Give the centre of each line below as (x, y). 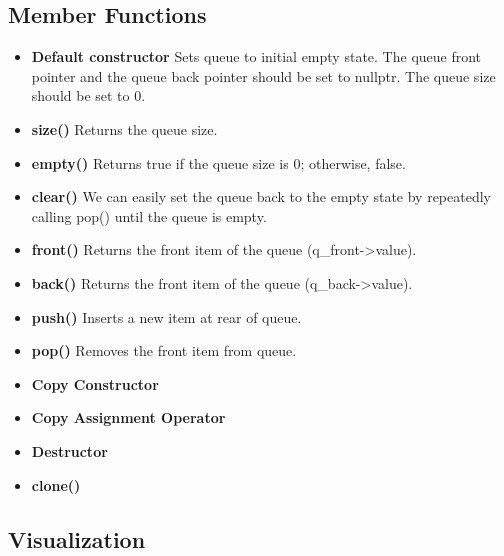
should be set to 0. (88, 95)
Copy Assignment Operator (128, 417)
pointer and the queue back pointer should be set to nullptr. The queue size (263, 75)
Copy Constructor (95, 383)
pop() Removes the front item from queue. (164, 350)
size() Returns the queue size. (124, 128)
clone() (56, 484)
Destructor (69, 450)
